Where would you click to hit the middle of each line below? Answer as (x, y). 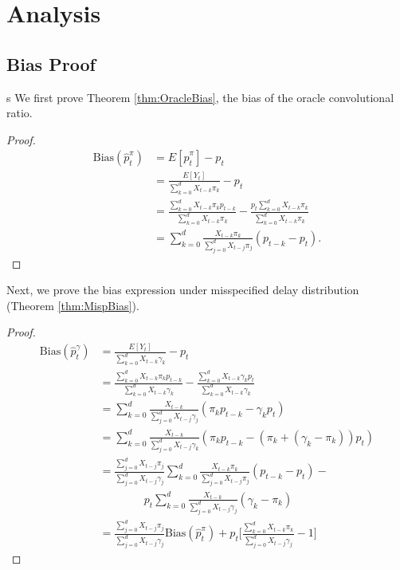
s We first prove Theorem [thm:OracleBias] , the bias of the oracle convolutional (200, 97)
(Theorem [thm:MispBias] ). (73, 305)
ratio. (20, 113)
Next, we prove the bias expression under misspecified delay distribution (183, 290)
